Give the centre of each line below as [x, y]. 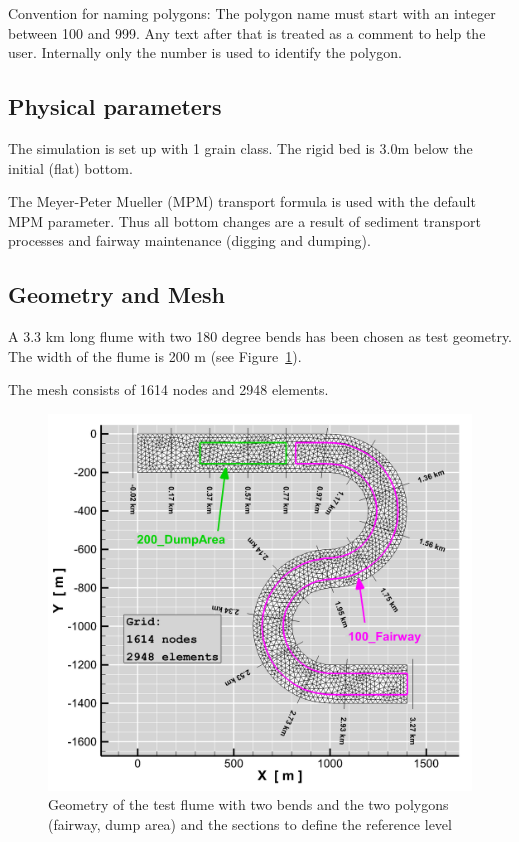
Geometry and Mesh [117, 294]
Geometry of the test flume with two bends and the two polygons [248, 804]
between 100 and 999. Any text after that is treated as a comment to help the [247, 32]
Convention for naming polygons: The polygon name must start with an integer [252, 13]
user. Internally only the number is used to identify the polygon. [205, 52]
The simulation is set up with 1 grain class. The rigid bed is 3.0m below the [240, 147]
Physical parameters [115, 106]
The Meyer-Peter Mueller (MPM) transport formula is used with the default [242, 201]
